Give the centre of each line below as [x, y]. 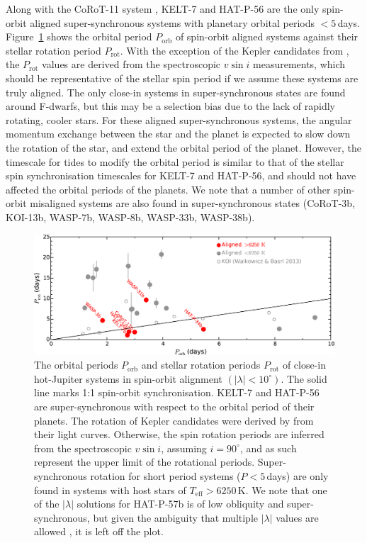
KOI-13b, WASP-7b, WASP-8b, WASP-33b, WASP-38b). [130, 217]
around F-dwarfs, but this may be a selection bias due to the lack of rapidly [170, 106]
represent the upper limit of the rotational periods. [145, 462]
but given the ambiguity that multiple [176, 517]
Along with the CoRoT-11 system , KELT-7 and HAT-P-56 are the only [163, 9]
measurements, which [299, 64]
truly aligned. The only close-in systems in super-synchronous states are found [176, 92]
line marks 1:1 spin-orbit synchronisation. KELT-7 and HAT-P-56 [177, 392]
